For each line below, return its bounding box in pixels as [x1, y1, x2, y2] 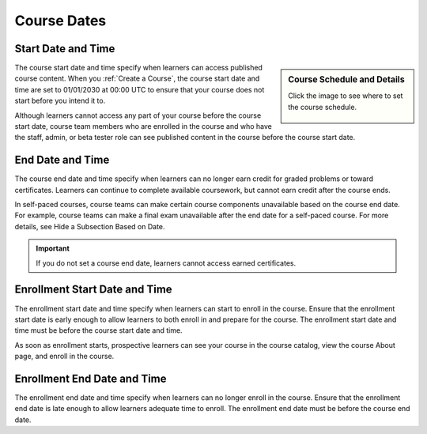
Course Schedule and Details [288, 74, 405, 85]
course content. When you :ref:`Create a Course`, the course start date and [14, 74, 260, 83]
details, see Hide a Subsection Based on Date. [14, 221, 165, 231]
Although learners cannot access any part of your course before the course [14, 111, 262, 120]
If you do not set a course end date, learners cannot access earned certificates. [36, 258, 297, 268]
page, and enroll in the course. [14, 352, 115, 361]
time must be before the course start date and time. [14, 326, 183, 335]
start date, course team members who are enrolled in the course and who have [14, 122, 272, 131]
